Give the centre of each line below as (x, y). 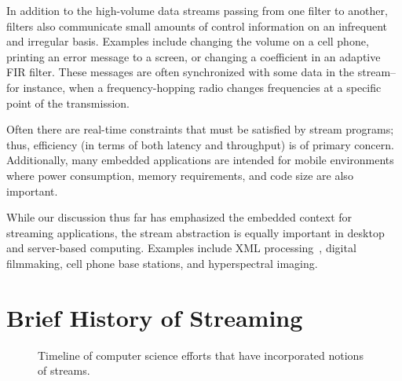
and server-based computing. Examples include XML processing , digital (181, 248)
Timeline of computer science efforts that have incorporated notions (201, 355)
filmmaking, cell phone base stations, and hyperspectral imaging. (162, 263)
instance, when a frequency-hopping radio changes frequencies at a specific (202, 87)
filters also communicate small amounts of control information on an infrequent (197, 26)
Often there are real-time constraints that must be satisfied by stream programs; (200, 129)
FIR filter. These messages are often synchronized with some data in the (181, 72)
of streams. (64, 370)
